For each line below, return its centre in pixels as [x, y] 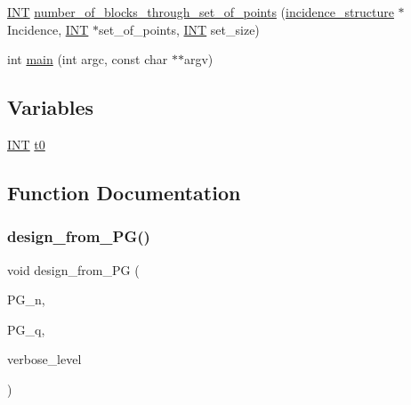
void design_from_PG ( [73, 269]
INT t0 [26, 144]
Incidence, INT [48, 29]
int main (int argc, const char [88, 59]
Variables [51, 107]
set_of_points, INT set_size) [179, 29]
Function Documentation [124, 192]
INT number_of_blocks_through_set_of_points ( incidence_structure [201, 12]
